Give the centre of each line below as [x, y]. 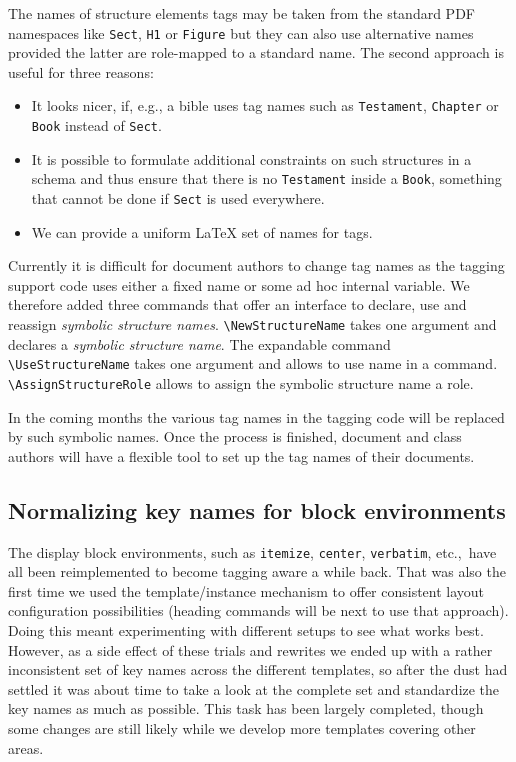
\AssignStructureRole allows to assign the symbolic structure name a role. [241, 382]
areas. [26, 747]
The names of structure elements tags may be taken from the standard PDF [241, 13]
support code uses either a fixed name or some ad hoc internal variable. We [239, 284]
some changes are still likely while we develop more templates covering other [242, 727]
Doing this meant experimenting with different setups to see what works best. [246, 630]
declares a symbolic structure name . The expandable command [199, 343]
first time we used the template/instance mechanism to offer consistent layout [246, 590]
